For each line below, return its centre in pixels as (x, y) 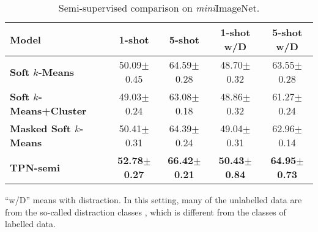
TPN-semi (35, 167)
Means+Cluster (48, 110)
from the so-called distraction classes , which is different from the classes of (146, 211)
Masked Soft (40, 128)
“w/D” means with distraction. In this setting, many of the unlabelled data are (153, 200)
